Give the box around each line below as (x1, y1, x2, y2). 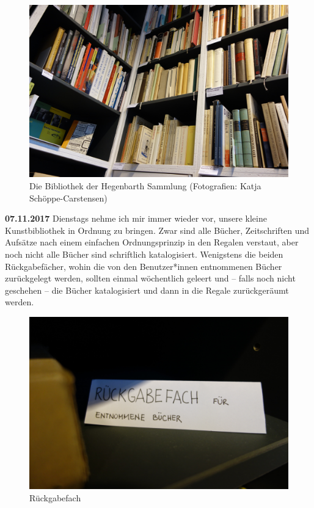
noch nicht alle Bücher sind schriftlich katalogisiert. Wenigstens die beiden (5, 247, 283, 260)
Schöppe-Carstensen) (29, 191, 108, 204)
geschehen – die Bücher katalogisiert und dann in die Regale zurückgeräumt (5, 283, 289, 296)
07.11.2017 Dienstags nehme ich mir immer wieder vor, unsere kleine (5, 212, 267, 225)
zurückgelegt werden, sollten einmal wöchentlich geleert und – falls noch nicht (5, 272, 296, 285)
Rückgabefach (29, 491, 81, 504)
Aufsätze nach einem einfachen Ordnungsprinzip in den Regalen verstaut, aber (5, 236, 299, 249)
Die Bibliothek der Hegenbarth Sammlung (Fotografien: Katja (29, 179, 261, 192)
